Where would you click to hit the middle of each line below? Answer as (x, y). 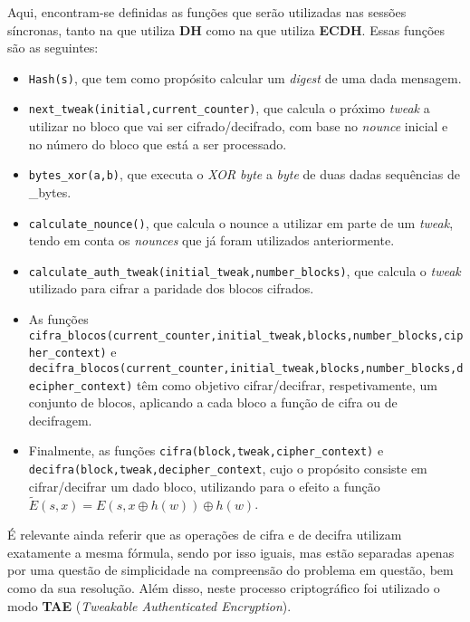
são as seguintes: (53, 48)
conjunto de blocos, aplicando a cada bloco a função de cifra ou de (213, 402)
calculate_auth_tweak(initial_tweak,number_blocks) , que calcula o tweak (245, 270)
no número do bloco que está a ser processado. (158, 144)
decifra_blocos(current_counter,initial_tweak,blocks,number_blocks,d (246, 368)
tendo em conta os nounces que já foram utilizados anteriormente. (211, 240)
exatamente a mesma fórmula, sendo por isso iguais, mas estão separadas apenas (231, 552)
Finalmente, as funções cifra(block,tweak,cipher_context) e (206, 450)
